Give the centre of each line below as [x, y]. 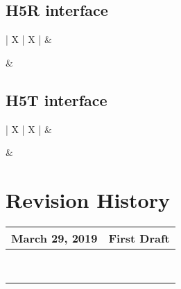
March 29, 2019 [54, 238]
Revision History [88, 199]
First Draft [139, 238]
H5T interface [57, 99]
